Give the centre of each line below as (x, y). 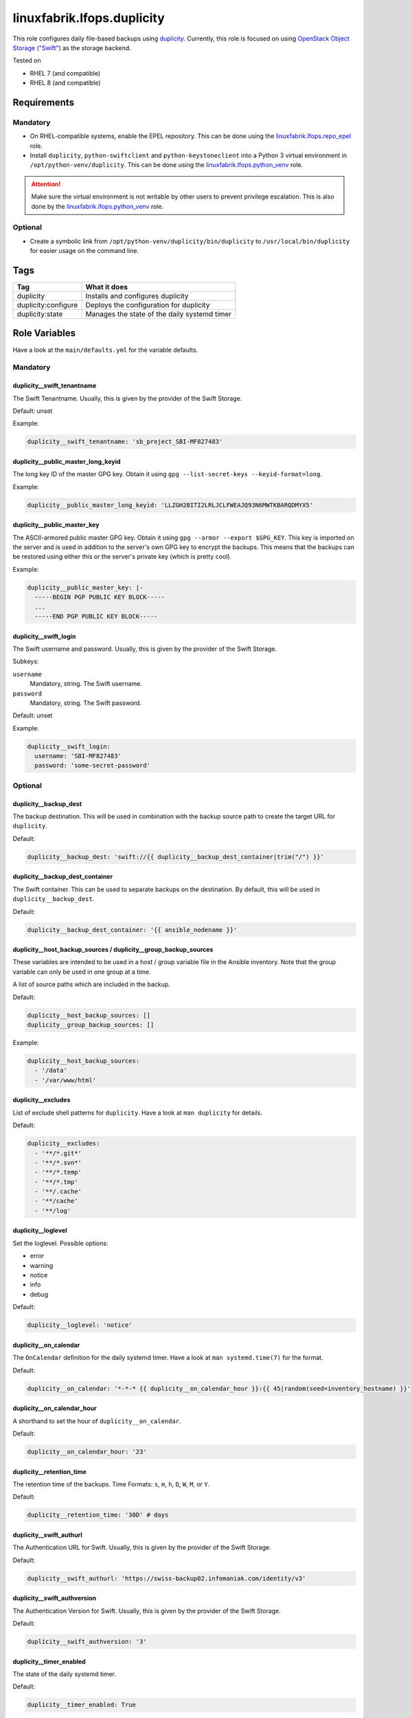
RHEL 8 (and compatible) (65, 83)
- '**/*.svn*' (58, 1162)
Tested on (27, 60)
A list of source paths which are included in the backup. (92, 984)
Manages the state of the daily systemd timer (159, 314)
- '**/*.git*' (58, 1153)
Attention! (46, 184)
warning (42, 1265)
